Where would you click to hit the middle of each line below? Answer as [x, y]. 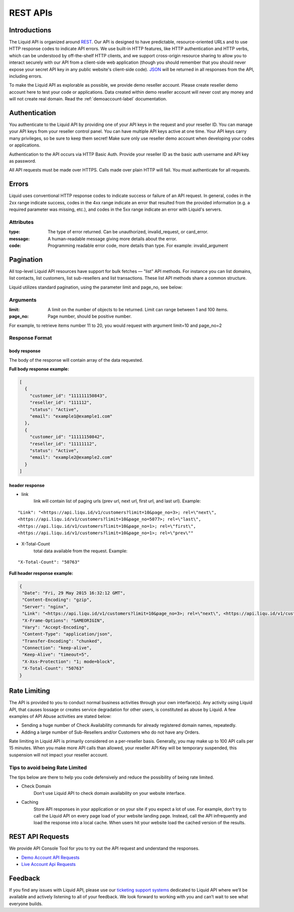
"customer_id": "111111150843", [69, 395]
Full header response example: [41, 573]
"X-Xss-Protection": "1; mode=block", [69, 661]
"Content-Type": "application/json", [67, 634]
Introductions [30, 30]
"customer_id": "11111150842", [67, 437]
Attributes [21, 222]
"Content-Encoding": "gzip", [57, 600]
